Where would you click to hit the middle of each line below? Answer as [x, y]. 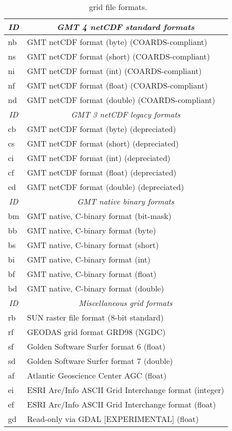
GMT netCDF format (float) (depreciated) [102, 172]
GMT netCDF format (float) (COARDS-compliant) [117, 85]
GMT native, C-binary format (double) [96, 288]
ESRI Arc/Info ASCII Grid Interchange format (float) [121, 404]
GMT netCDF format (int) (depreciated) [99, 158]
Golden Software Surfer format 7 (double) [100, 361]
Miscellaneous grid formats [125, 303]
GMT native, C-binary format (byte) [92, 230]
